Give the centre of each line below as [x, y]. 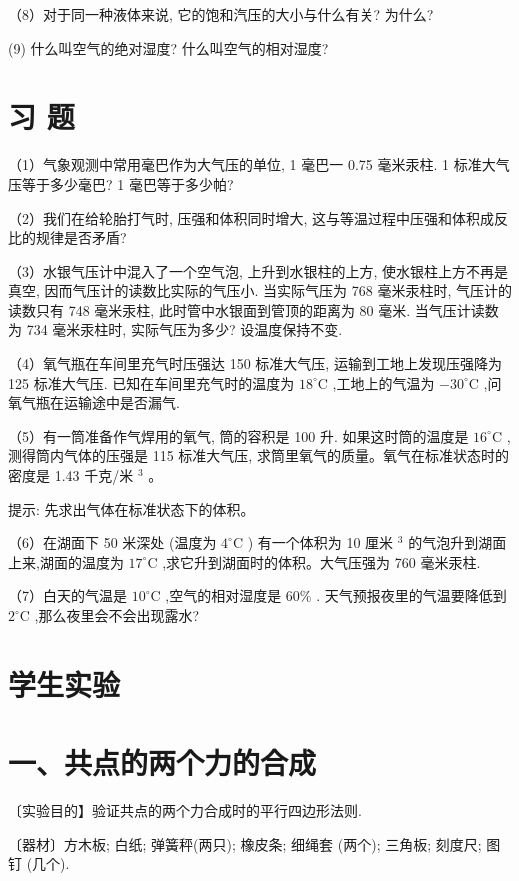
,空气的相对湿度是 [223, 595]
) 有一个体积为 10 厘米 [320, 542]
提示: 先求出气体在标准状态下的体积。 [131, 508]
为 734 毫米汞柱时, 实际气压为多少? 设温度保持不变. [175, 329]
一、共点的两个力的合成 [162, 762]
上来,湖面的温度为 [66, 561]
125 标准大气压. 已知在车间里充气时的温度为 [151, 382]
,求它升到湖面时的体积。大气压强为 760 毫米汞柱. [321, 561]
